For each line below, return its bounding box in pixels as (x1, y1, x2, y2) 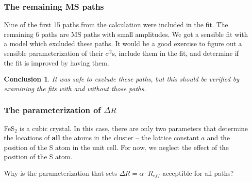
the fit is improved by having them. (4, 57, 109, 67)
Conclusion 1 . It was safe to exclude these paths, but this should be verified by (4, 74, 239, 84)
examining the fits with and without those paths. (4, 83, 146, 93)
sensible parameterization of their (4, 48, 103, 58)
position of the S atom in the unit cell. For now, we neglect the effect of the (4, 142, 229, 152)
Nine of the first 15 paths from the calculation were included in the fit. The (4, 19, 228, 30)
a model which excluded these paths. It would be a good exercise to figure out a (4, 38, 242, 49)
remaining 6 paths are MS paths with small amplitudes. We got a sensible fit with (4, 29, 248, 39)
